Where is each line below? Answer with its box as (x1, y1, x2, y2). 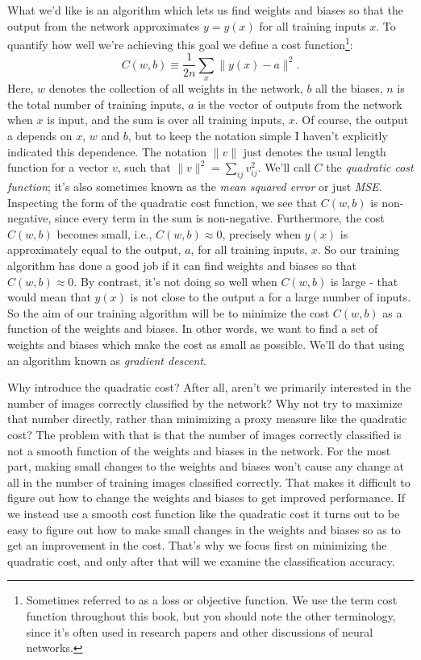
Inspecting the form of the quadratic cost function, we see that (7, 193, 318, 210)
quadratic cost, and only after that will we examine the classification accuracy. (7, 552, 395, 569)
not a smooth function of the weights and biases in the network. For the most (7, 442, 391, 459)
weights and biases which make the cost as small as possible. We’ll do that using (7, 336, 405, 352)
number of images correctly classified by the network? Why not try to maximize (7, 394, 402, 411)
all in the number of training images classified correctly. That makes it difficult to (7, 473, 411, 490)
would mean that (7, 288, 91, 305)
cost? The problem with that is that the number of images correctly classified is (7, 425, 402, 442)
